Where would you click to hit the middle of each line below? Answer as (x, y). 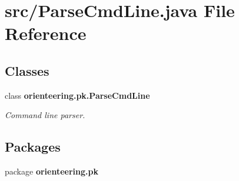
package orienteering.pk (52, 171)
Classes (27, 70)
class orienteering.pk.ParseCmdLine (77, 95)
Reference (46, 33)
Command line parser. (45, 115)
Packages (33, 147)
